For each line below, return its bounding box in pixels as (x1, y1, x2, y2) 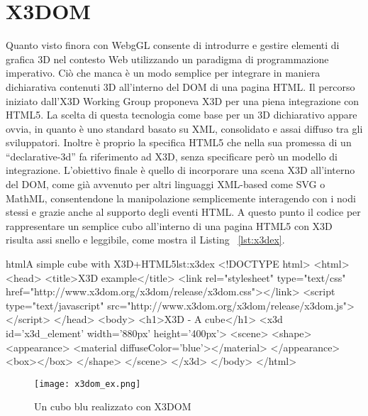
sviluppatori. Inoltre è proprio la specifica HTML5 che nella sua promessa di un (6, 135, 352, 150)
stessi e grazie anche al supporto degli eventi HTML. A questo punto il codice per (6, 204, 361, 219)
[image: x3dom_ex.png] (34, 378, 141, 389)
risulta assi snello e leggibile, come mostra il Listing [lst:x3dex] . (6, 232, 285, 247)
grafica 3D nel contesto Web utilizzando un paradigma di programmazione (6, 51, 329, 66)
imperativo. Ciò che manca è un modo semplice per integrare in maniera (6, 65, 320, 80)
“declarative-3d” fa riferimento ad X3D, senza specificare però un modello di (6, 148, 338, 163)
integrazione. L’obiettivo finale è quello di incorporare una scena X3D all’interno (6, 163, 355, 177)
